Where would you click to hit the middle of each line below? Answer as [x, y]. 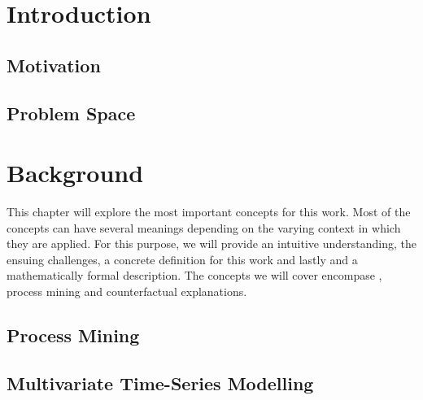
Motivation [54, 65]
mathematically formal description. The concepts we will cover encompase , [194, 275]
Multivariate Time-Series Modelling [160, 383]
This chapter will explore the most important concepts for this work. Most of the [209, 212]
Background [75, 173]
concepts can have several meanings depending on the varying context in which [204, 227]
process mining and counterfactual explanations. [127, 291]
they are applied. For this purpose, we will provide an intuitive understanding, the [211, 243]
